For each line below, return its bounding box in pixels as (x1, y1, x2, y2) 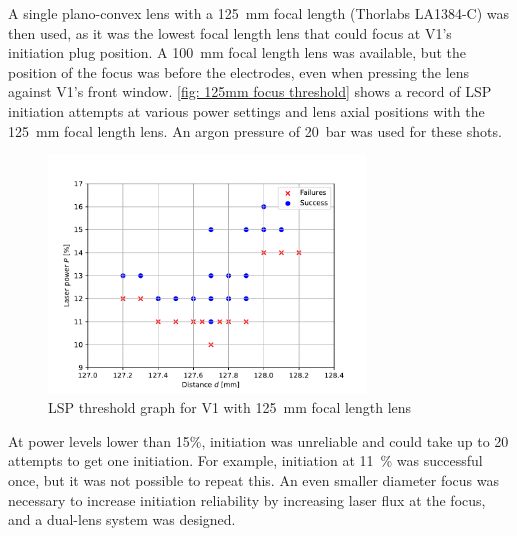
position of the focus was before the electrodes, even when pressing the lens (8, 61, 470, 82)
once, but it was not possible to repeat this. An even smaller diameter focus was (8, 470, 499, 491)
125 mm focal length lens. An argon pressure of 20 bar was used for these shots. (8, 120, 502, 141)
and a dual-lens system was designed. (8, 509, 236, 530)
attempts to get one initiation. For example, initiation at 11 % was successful (8, 450, 483, 471)
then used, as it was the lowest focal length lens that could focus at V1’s (8, 22, 452, 43)
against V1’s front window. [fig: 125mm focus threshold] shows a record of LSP (8, 81, 492, 102)
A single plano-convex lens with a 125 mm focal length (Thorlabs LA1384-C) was (8, 3, 510, 23)
